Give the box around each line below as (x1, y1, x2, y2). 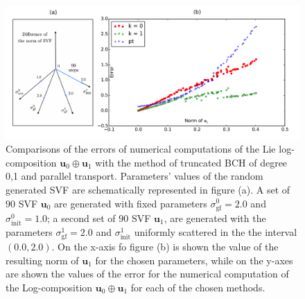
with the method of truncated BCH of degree (95, 155, 288, 169)
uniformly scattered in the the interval (134, 224, 297, 239)
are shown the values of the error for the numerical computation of (6, 266, 289, 281)
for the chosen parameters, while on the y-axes (95, 253, 293, 267)
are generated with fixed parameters (54, 196, 207, 210)
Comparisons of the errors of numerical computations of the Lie (6, 142, 276, 156)
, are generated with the (164, 210, 266, 225)
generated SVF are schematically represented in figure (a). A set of (6, 182, 290, 196)
